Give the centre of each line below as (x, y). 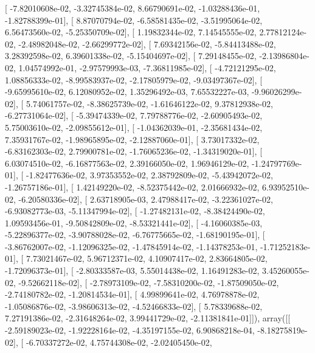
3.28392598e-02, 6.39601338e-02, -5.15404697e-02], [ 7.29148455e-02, (131, 56)
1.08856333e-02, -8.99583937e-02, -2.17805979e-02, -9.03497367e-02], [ (134, 79)
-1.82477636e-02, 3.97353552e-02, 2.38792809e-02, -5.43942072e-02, (149, 175)
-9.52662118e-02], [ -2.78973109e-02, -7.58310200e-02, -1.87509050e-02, (149, 282)
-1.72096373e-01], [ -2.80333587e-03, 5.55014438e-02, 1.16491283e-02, (132, 271)
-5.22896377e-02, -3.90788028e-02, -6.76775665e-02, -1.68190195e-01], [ (135, 235)
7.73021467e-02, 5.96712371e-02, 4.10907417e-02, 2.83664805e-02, (147, 258)
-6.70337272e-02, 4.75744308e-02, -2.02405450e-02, (119, 342)
